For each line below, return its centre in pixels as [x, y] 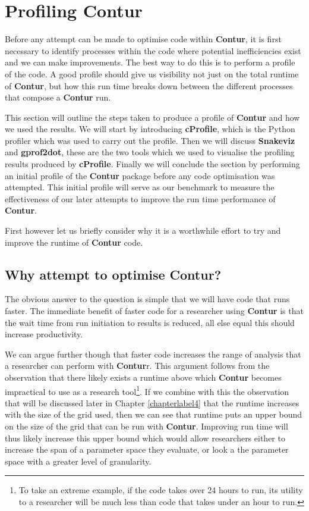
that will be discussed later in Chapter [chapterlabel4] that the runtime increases [152, 402]
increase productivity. [44, 334]
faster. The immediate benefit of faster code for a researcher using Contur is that [154, 311]
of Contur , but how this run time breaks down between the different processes [149, 85]
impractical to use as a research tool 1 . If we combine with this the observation [147, 390]
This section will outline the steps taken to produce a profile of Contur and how [152, 117]
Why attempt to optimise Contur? [113, 274]
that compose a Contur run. [58, 97]
